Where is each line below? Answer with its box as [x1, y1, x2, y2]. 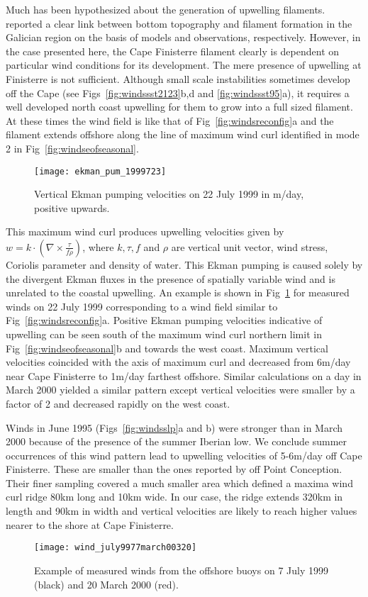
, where [82, 239, 114, 254]
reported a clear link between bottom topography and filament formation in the [6, 16, 352, 30]
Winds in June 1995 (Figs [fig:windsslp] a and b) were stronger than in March [6, 420, 343, 435]
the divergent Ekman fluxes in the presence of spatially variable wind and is [6, 271, 335, 286]
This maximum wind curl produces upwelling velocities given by [6, 224, 284, 239]
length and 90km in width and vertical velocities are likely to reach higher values [6, 503, 357, 518]
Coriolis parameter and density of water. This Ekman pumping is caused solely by [6, 257, 363, 272]
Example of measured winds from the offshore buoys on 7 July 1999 [34, 562, 328, 577]
